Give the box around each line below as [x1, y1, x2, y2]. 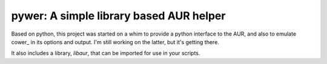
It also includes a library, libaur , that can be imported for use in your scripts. [11, 50, 200, 57]
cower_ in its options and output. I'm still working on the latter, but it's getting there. [11, 38, 219, 45]
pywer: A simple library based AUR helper [11, 9, 226, 22]
